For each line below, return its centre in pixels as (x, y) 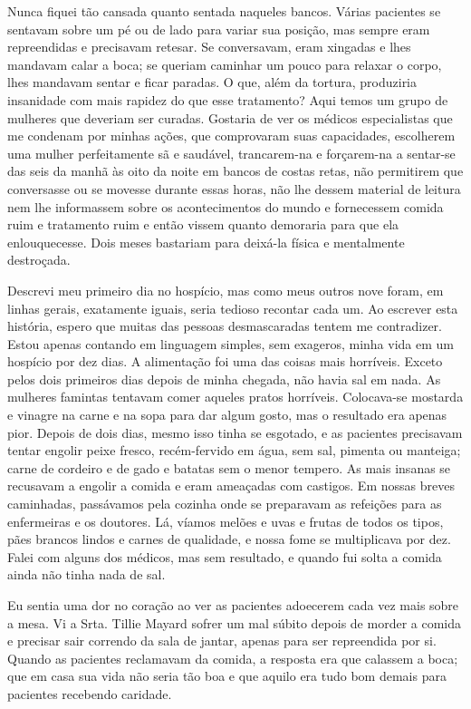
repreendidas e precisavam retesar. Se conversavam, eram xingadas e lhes (209, 47)
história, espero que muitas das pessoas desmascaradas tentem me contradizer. (225, 326)
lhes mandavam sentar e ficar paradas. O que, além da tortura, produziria (212, 82)
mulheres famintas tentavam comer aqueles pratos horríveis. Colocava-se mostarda (235, 397)
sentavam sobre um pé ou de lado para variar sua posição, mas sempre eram (219, 29)
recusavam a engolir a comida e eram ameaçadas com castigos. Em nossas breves (231, 486)
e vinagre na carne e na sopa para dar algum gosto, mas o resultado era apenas (227, 415)
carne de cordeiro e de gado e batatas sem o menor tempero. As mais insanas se (229, 467)
